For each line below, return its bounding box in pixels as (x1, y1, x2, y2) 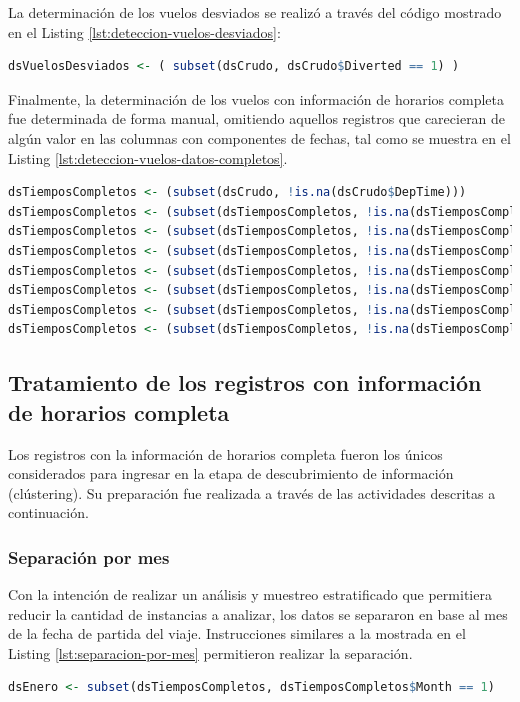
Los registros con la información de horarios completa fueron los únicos (8, 443, 443, 464)
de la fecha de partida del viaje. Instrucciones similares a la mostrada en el (8, 623, 466, 644)
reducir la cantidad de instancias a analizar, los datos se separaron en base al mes (8, 603, 508, 624)
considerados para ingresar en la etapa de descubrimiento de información (8, 463, 454, 484)
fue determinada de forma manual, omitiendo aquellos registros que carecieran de (8, 108, 506, 129)
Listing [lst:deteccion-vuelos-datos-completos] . (8, 147, 288, 168)
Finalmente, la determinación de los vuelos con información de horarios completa (8, 88, 505, 109)
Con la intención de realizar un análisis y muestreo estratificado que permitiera (8, 584, 492, 605)
